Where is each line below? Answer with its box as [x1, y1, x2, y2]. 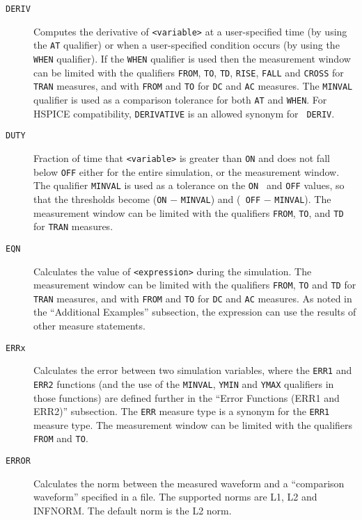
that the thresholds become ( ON [33, 191, 167, 206]
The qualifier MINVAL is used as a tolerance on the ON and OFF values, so [33, 178, 345, 193]
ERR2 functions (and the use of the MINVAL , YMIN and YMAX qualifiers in [33, 376, 334, 391]
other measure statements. [33, 318, 145, 333]
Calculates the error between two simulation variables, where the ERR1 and [33, 363, 352, 377]
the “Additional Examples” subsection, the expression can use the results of [33, 304, 356, 319]
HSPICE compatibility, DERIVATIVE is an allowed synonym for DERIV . [33, 106, 335, 120]
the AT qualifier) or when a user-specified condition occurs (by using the [33, 38, 340, 52]
